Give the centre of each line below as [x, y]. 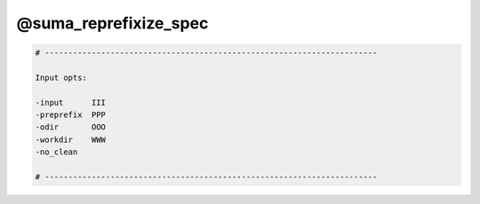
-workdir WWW [71, 139]
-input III [71, 102]
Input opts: [61, 77]
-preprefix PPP [71, 115]
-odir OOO [71, 127]
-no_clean [56, 152]
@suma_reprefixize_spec [112, 23]
